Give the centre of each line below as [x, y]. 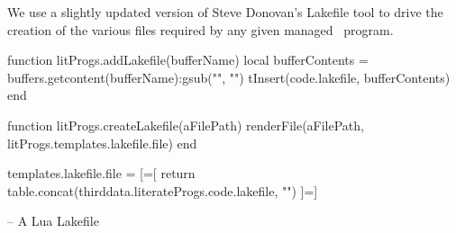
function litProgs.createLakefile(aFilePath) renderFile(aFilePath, [186, 125]
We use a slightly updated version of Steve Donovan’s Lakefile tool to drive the [225, 12]
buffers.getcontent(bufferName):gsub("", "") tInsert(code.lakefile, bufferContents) [229, 77]
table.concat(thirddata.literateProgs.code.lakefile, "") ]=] [163, 190]
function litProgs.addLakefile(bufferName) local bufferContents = [188, 60]
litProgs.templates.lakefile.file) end [102, 143]
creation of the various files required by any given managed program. [201, 29]
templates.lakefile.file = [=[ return [101, 173]
